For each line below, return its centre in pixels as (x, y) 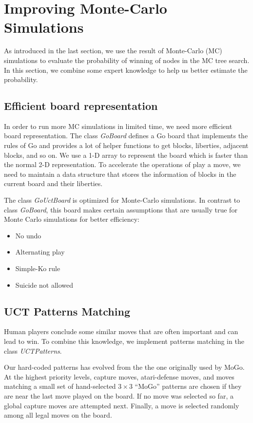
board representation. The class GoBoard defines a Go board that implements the (126, 136)
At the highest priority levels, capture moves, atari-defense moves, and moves (119, 376)
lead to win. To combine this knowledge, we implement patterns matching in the (124, 341)
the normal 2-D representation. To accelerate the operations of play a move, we (122, 164)
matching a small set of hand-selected (60, 386)
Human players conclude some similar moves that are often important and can (121, 331)
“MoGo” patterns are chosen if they (188, 386)
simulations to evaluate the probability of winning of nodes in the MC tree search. (127, 60)
